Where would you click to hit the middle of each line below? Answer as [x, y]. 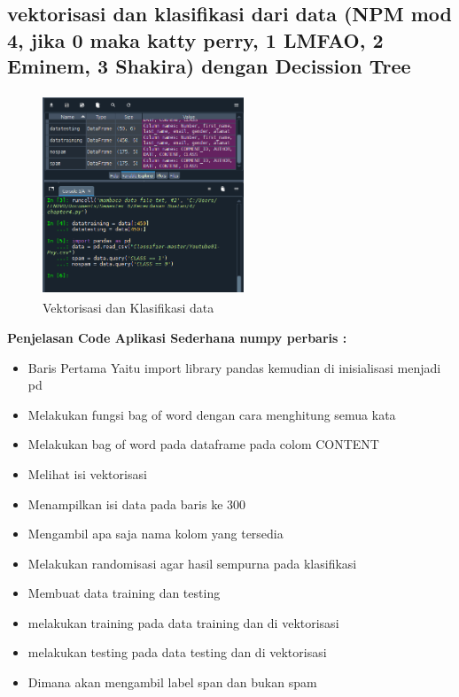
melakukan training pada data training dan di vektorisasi [183, 622]
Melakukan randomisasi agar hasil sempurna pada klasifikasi [192, 563]
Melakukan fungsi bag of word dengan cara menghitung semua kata [212, 414]
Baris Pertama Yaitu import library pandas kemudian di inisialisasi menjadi [234, 367]
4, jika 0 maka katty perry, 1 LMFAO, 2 [195, 39]
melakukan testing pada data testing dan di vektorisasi [177, 652]
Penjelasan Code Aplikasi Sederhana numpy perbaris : [177, 337]
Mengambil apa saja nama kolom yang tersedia [156, 534]
